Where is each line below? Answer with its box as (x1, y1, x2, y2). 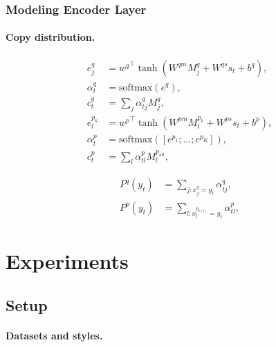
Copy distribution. (6, 30, 95, 44)
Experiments (6, 247, 129, 275)
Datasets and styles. (6, 328, 103, 342)
